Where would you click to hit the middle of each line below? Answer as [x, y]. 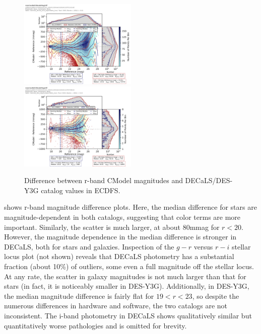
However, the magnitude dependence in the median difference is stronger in [120, 237]
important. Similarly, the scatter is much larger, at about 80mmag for [112, 227]
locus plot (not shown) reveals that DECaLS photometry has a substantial [119, 256]
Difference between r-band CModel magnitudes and [104, 180]
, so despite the [216, 296]
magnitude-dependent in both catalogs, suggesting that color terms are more [122, 217]
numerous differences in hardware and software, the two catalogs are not [116, 306]
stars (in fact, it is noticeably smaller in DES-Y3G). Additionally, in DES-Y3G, [127, 286]
